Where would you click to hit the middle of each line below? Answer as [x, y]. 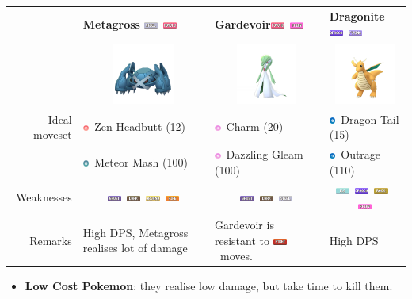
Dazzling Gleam [265, 154]
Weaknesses [44, 197]
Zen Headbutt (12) [140, 126]
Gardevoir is [244, 224]
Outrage [361, 154]
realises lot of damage [135, 248]
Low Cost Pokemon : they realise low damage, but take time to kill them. [209, 286]
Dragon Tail [370, 119]
